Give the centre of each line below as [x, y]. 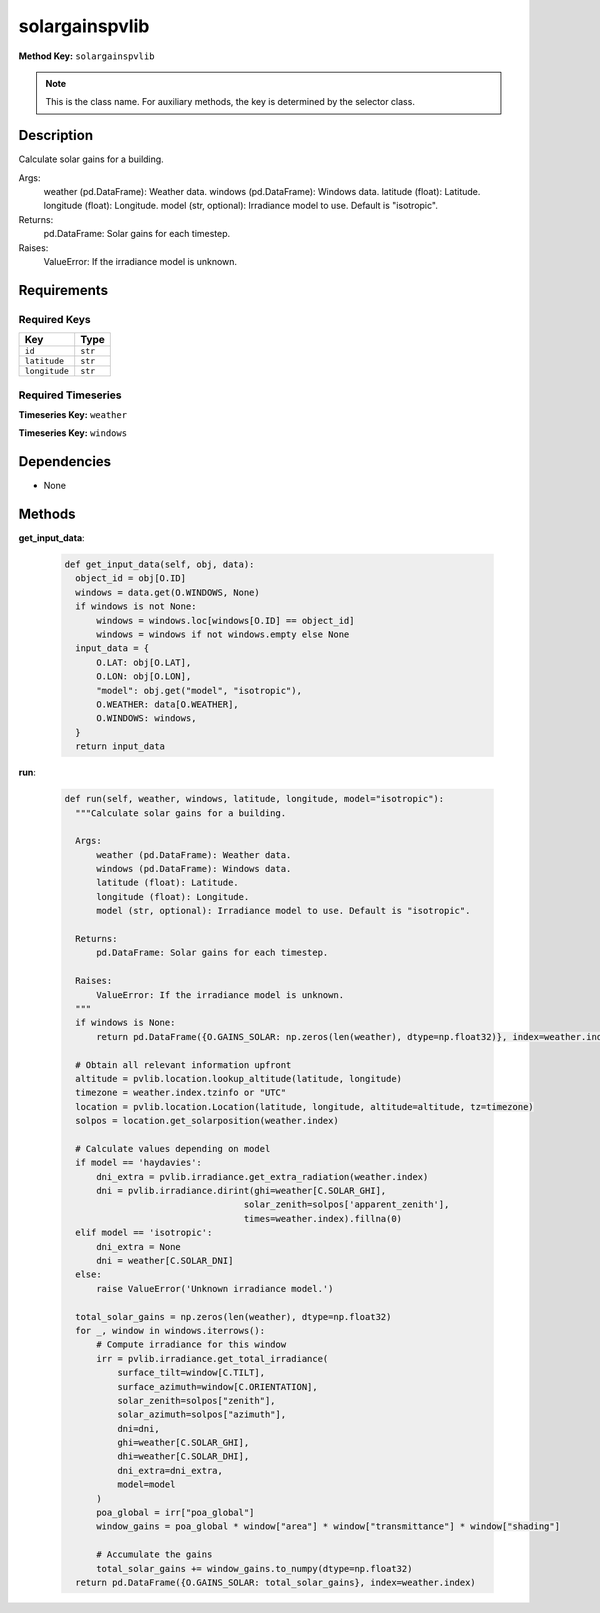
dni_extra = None [139, 1246]
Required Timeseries [70, 395]
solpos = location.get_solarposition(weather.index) [207, 1121]
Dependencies [65, 461]
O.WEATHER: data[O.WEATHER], [167, 704]
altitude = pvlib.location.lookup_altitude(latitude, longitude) [239, 1078]
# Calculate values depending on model [173, 1148]
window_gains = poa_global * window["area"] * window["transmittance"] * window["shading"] [328, 1526]
